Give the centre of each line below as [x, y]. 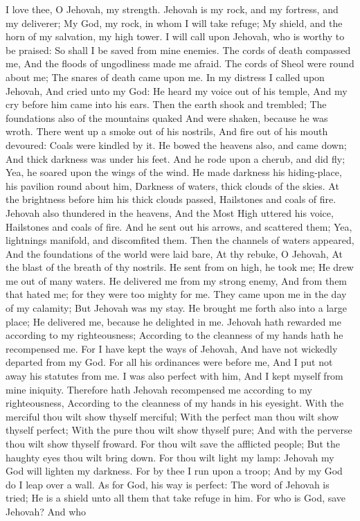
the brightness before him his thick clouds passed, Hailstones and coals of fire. [171, 199]
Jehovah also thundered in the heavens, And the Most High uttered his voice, [170, 212]
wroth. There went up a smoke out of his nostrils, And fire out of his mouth [167, 131]
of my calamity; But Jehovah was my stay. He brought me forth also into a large [177, 308]
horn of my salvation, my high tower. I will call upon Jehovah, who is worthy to [175, 36]
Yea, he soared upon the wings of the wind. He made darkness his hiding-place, [174, 172]
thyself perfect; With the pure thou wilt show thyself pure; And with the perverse [179, 430]
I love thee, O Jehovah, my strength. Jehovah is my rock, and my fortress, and [172, 9]
